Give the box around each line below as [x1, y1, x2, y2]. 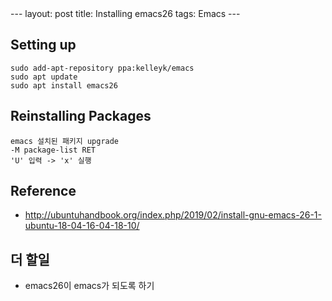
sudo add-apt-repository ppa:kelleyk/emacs [10, 63, 195, 73]
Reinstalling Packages [10, 108, 152, 125]
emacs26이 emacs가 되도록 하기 [24, 280, 155, 292]
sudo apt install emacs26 [10, 80, 118, 91]
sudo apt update [10, 72, 78, 82]
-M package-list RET [10, 145, 97, 155]
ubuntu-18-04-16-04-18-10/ [24, 220, 140, 232]
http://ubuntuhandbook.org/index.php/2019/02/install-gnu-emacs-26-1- [24, 209, 322, 221]
